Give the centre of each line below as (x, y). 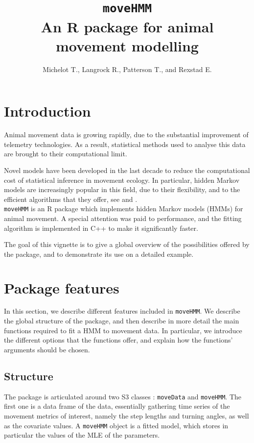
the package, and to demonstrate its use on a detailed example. (99, 254)
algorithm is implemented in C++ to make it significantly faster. (101, 228)
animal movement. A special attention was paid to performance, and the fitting (123, 218)
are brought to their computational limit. (66, 154)
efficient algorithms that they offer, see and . (71, 199)
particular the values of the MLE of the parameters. (82, 435)
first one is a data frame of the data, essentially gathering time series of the (117, 406)
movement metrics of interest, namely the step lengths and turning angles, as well (127, 415)
